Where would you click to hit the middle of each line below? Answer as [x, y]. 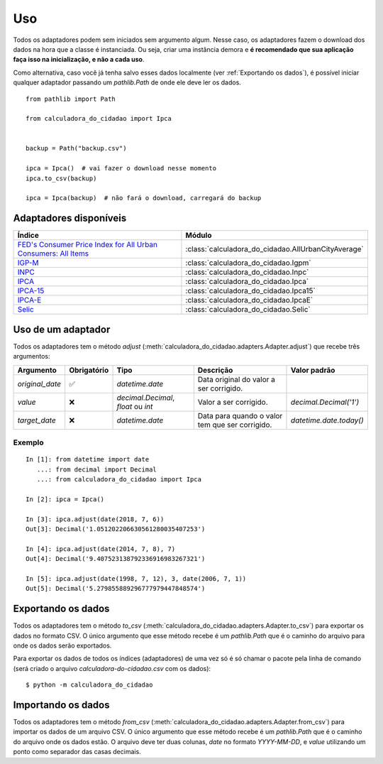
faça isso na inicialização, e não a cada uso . [79, 60]
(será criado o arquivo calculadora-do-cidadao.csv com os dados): [112, 668]
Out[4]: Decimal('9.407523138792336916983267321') [116, 559]
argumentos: [32, 356]
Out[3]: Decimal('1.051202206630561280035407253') [116, 529]
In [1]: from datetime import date [88, 459]
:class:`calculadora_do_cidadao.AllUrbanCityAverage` [275, 249]
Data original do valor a [237, 379]
